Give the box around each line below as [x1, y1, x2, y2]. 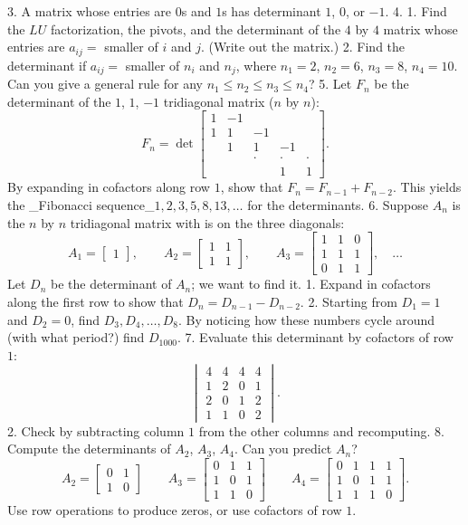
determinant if [7, 55, 87, 74]
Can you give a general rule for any [7, 74, 203, 93]
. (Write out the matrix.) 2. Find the [200, 37, 406, 56]
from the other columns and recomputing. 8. [198, 421, 444, 440]
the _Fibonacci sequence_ [7, 196, 155, 215]
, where [235, 55, 277, 74]
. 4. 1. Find [385, 2, 447, 20]
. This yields [393, 177, 462, 196]
